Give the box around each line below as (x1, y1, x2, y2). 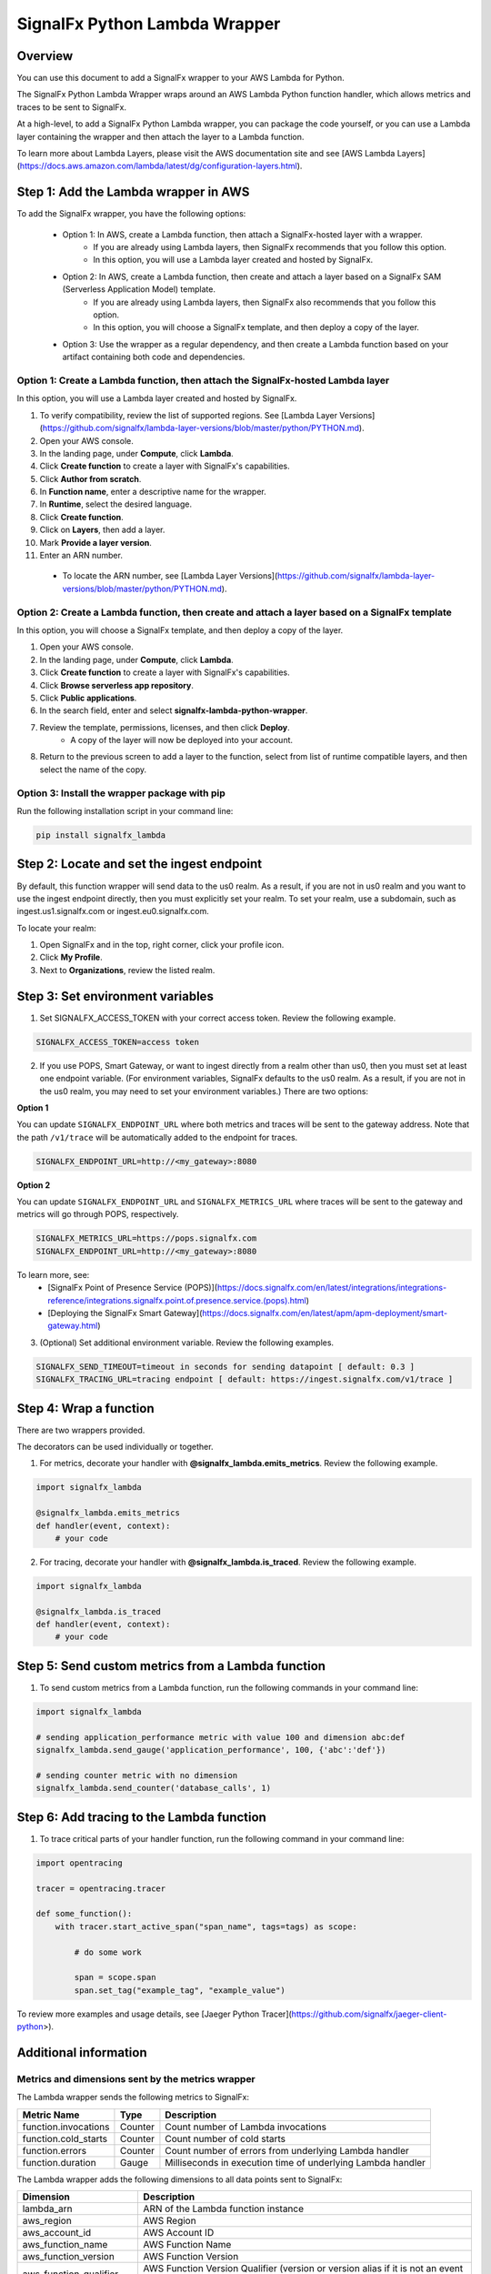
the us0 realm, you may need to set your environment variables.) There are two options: (39, 1085, 368, 1096)
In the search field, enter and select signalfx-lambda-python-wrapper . (39, 705, 308, 716)
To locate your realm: (16, 922, 96, 933)
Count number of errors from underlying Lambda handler (165, 2144, 409, 2157)
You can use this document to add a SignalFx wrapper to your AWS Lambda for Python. (16, 73, 345, 84)
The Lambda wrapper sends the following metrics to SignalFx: (16, 2092, 250, 2103)
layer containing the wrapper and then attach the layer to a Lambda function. (16, 131, 305, 142)
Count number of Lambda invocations (165, 2120, 327, 2133)
